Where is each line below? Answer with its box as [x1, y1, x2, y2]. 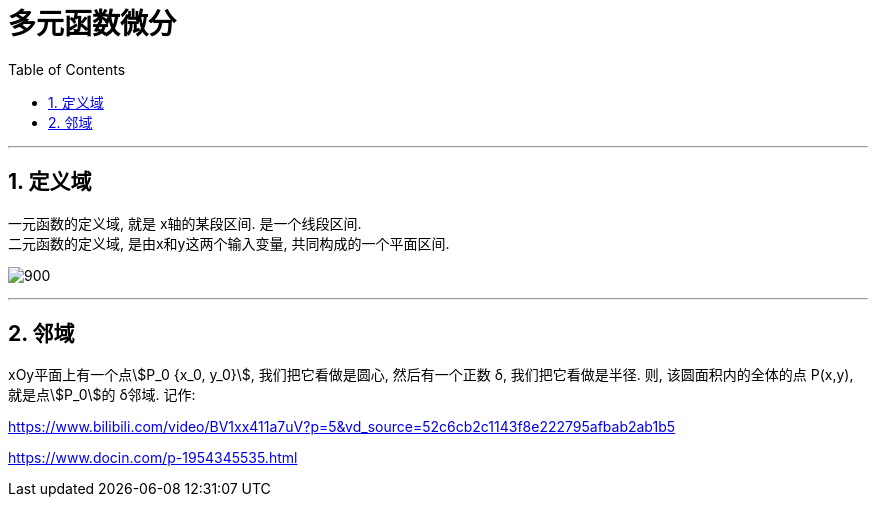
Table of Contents [8, 60, 126, 78]
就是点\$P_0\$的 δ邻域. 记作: [8, 386, 196, 404]
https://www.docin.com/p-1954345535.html [8, 449, 298, 467]
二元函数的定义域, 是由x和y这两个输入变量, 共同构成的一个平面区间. [8, 234, 450, 252]
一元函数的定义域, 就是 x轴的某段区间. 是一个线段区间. [8, 214, 362, 232]
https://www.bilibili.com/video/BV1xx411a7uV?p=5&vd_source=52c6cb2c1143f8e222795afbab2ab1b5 [8, 418, 676, 436]
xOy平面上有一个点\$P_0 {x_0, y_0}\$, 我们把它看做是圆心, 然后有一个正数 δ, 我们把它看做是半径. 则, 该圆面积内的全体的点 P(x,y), [8, 366, 854, 384]
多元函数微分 [8, 7, 177, 41]
